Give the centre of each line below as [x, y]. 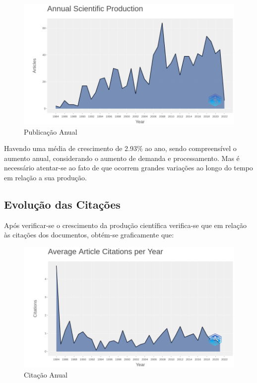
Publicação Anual [51, 131]
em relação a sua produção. [45, 178]
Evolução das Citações [62, 204]
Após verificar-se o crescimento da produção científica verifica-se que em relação [125, 225]
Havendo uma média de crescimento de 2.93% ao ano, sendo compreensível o [120, 148]
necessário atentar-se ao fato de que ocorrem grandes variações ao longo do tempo [128, 168]
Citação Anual [46, 374]
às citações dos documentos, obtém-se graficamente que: [89, 235]
